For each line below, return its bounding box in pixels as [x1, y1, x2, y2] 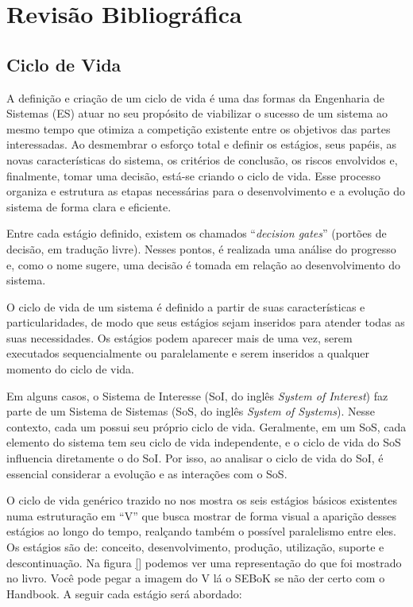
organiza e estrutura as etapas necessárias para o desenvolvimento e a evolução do [6, 183, 405, 199]
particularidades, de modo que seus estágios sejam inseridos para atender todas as [6, 314, 405, 331]
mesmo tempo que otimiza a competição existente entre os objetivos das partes [6, 120, 391, 137]
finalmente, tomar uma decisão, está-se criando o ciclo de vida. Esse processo [6, 167, 380, 184]
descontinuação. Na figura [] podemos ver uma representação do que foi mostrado [6, 554, 402, 570]
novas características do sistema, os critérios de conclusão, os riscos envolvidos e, [6, 151, 398, 168]
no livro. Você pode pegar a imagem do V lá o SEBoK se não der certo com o [6, 570, 385, 586]
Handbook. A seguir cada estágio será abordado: [6, 585, 242, 601]
